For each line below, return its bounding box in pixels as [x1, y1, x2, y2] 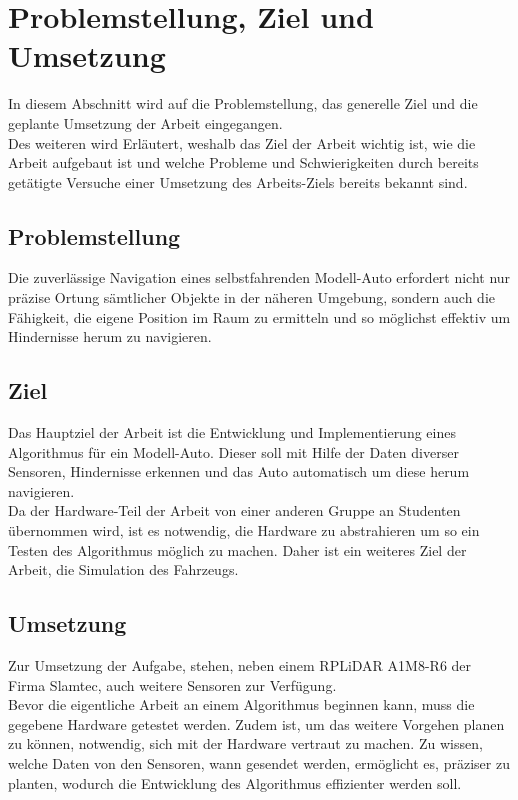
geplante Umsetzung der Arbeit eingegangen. [8, 112, 283, 133]
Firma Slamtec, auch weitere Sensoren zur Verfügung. [8, 674, 337, 695]
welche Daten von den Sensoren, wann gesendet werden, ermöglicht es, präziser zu [8, 752, 510, 773]
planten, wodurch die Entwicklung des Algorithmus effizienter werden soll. [8, 772, 462, 793]
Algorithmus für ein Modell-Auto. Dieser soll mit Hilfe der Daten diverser [8, 441, 459, 462]
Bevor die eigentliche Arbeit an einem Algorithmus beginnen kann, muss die [8, 694, 475, 715]
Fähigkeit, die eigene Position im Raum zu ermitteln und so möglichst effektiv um [8, 306, 511, 327]
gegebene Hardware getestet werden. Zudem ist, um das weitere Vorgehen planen [8, 713, 505, 734]
